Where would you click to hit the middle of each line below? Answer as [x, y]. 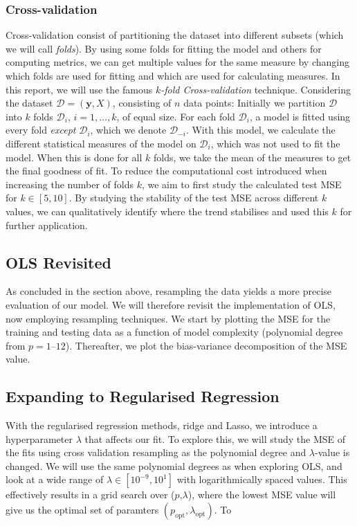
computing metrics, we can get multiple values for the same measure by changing [177, 62]
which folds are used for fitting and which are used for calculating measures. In [173, 75]
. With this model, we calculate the [260, 130]
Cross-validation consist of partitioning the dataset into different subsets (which [175, 35]
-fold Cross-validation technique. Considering [256, 89]
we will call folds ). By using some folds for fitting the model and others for [164, 48]
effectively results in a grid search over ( [90, 495]
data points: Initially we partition [255, 103]
